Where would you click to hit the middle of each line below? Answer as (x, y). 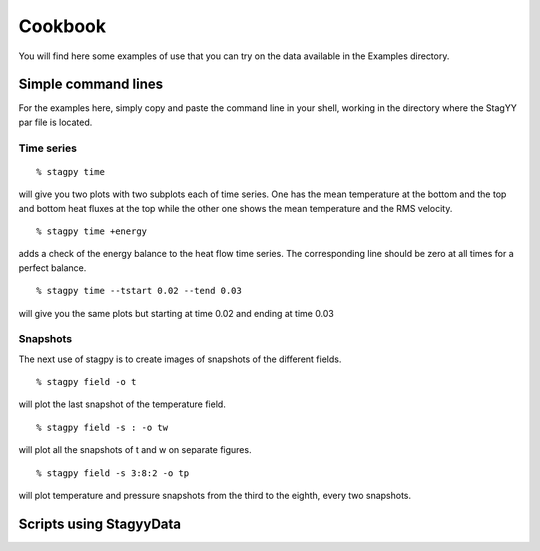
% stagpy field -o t (86, 382)
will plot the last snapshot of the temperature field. (122, 404)
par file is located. (55, 122)
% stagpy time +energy (92, 231)
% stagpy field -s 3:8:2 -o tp (113, 473)
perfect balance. (52, 267)
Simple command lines (91, 84)
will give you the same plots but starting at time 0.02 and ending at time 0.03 (176, 313)
